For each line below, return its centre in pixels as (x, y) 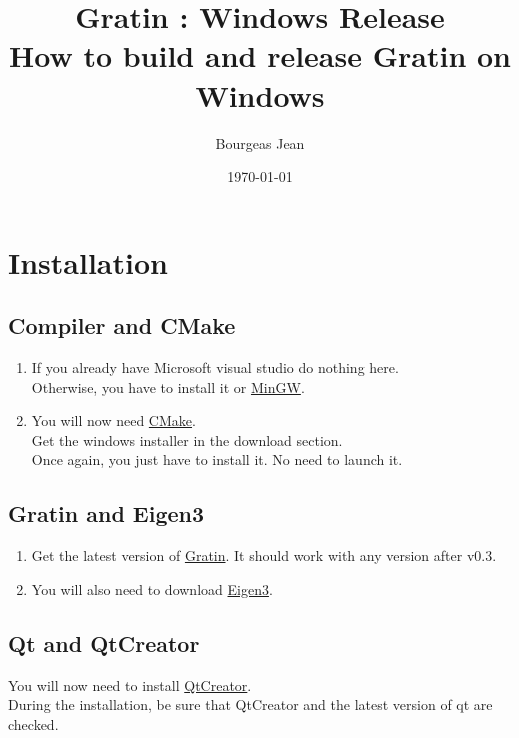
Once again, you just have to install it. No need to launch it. (217, 459)
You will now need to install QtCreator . (130, 684)
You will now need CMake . (113, 420)
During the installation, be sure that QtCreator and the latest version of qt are (250, 704)
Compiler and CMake (122, 325)
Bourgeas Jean (260, 142)
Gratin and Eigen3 (106, 513)
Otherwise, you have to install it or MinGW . (168, 386)
